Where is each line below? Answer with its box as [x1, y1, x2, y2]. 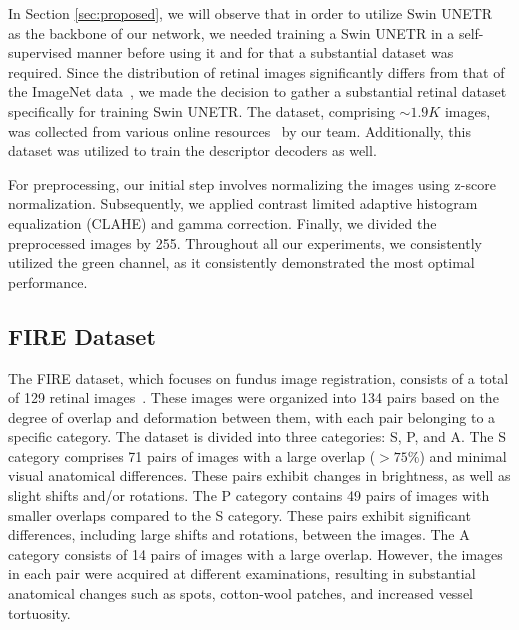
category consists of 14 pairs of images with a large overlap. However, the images [8, 543, 503, 564]
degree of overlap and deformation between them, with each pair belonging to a [8, 406, 496, 427]
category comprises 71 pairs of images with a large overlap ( [8, 445, 376, 466]
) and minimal [419, 445, 507, 466]
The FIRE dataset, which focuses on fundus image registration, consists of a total [8, 367, 509, 388]
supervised [8, 42, 72, 63]
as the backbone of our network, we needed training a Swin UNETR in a [8, 22, 455, 43]
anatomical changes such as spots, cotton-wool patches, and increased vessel [8, 583, 473, 604]
